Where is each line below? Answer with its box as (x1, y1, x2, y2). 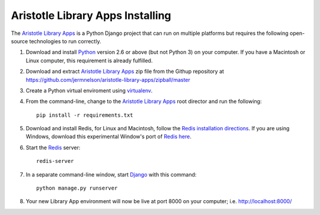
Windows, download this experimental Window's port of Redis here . (25, 133, 192, 140)
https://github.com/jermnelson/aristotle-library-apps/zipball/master (25, 76, 191, 83)
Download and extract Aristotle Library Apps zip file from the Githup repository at (25, 68, 225, 75)
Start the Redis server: (25, 144, 81, 151)
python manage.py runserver (36, 185, 118, 192)
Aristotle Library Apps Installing (11, 9, 171, 22)
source (11, 37, 28, 44)
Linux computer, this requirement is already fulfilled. (25, 57, 153, 64)
